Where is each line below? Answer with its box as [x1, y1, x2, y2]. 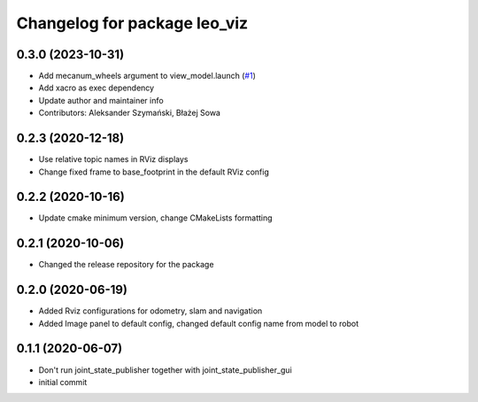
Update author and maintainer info [38, 95, 164, 105]
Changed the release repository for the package [38, 259, 214, 270]
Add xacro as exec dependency [38, 82, 155, 93]
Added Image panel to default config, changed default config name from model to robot [38, 318, 359, 329]
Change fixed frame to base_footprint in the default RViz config [38, 166, 269, 177]
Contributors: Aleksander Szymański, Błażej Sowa [38, 107, 221, 119]
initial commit [38, 376, 88, 387]
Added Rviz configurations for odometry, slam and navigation [38, 305, 263, 316]
